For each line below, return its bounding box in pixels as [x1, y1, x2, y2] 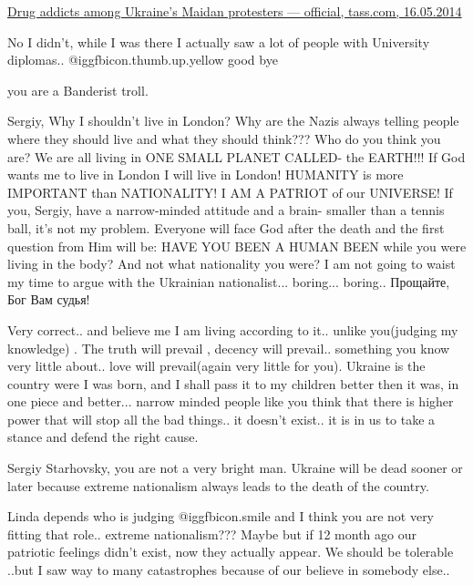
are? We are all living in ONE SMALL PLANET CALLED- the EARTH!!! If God [7, 147, 466, 166]
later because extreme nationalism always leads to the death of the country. [7, 476, 429, 495]
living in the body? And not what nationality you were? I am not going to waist [7, 254, 456, 273]
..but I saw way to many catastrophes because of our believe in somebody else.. [7, 560, 450, 580]
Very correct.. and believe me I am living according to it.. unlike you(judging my [7, 320, 458, 339]
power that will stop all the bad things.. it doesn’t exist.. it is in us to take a [7, 409, 436, 428]
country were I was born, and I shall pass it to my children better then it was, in [7, 374, 459, 393]
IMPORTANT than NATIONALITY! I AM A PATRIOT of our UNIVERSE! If [7, 182, 453, 201]
